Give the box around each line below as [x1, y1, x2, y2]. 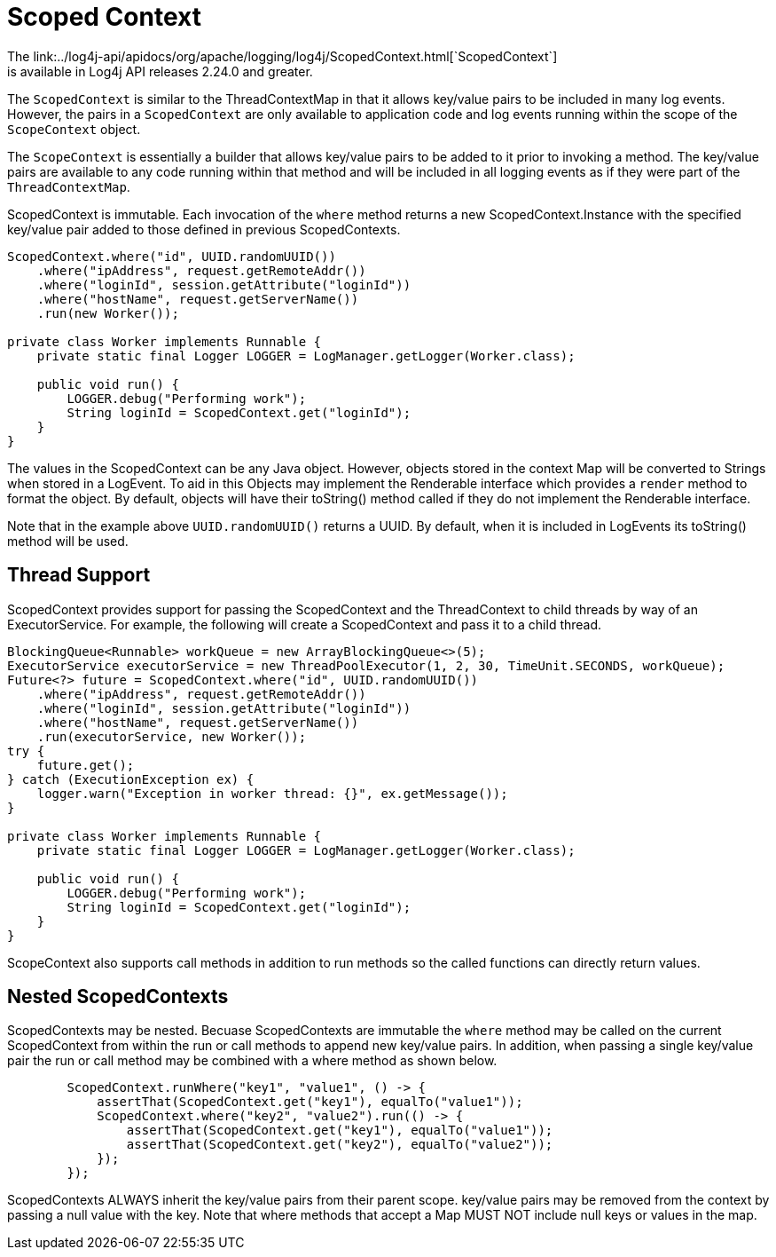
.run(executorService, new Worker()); [36, 729, 307, 744]
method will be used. [7, 533, 129, 549]
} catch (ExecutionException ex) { [7, 771, 255, 787]
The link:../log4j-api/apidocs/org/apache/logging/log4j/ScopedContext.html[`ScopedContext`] [7, 48, 558, 64]
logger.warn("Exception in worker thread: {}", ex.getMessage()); [36, 786, 508, 801]
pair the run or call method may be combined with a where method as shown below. [7, 1053, 498, 1069]
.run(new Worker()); [36, 305, 179, 320]
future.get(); [36, 757, 135, 772]
